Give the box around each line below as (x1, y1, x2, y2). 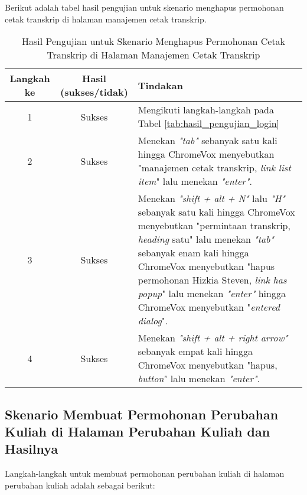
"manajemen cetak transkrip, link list (138, 161, 291, 175)
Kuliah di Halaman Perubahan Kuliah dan (5, 422, 270, 440)
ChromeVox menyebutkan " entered (138, 300, 280, 314)
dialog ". (138, 314, 168, 328)
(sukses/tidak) (60, 85, 128, 99)
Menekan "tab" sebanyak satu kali (138, 133, 277, 148)
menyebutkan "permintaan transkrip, (138, 219, 290, 233)
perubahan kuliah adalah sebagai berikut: (5, 478, 155, 491)
